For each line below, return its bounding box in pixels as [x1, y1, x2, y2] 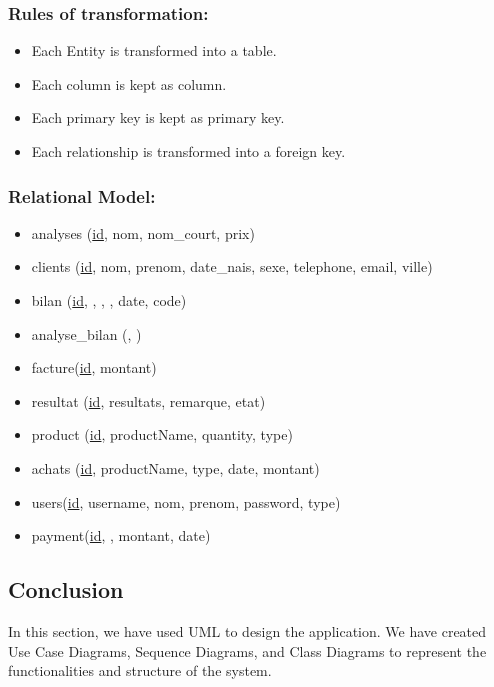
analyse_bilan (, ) [31, 323, 142, 344]
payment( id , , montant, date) [31, 525, 211, 546]
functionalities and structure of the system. [8, 660, 272, 681]
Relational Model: [8, 183, 156, 208]
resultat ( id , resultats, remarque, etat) [31, 390, 266, 411]
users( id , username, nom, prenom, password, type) [31, 491, 341, 512]
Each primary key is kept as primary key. [31, 107, 285, 128]
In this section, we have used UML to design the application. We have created [8, 620, 487, 641]
